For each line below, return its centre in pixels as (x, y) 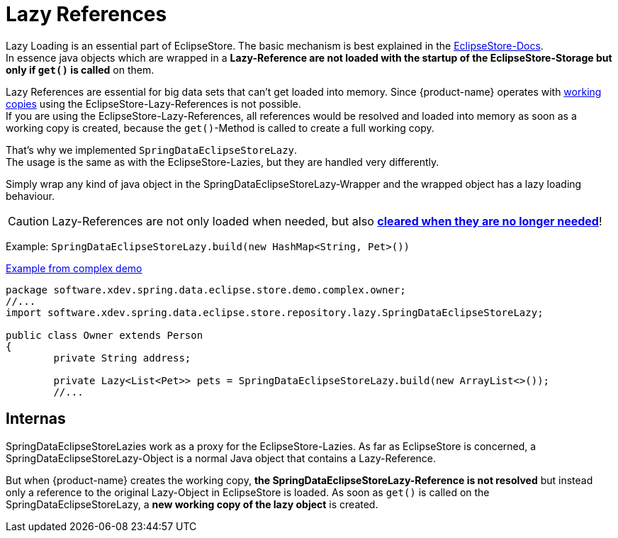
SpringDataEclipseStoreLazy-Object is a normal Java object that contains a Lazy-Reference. (221, 458)
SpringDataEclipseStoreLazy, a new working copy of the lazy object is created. (192, 504)
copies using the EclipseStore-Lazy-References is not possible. (153, 103)
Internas (36, 419)
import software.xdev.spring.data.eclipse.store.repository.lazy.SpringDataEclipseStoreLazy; (275, 312)
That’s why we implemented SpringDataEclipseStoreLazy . (152, 150)
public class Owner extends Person (105, 335)
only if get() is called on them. (80, 69)
